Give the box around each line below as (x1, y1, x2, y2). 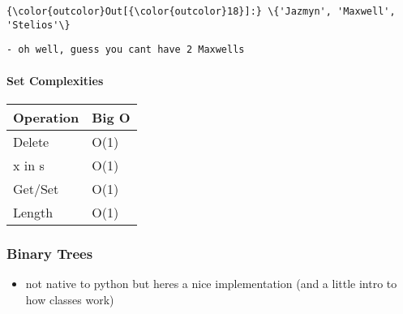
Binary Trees (6, 243, 93, 263)
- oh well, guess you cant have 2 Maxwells (6, 44, 245, 56)
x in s (13, 155, 45, 174)
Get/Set (13, 179, 59, 198)
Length (13, 202, 54, 222)
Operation (13, 107, 79, 127)
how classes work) (25, 290, 114, 308)
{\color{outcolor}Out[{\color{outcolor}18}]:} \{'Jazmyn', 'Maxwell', (6, 6, 396, 17)
